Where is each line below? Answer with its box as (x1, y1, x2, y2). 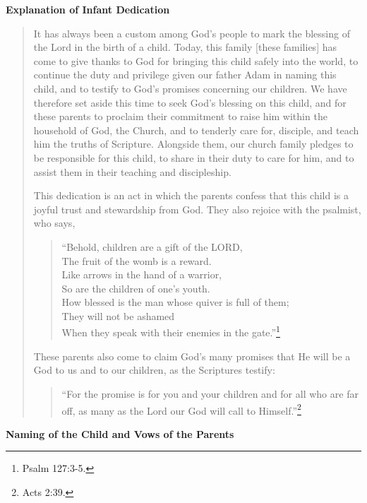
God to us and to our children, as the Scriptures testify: (33, 362, 275, 377)
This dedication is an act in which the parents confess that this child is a (33, 188, 349, 203)
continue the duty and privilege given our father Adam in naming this (33, 67, 337, 82)
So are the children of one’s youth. (61, 280, 210, 295)
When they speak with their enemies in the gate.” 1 (61, 323, 280, 340)
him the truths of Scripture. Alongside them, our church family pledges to (33, 136, 354, 151)
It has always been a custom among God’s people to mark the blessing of (33, 25, 350, 40)
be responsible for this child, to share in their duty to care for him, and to (33, 150, 354, 165)
